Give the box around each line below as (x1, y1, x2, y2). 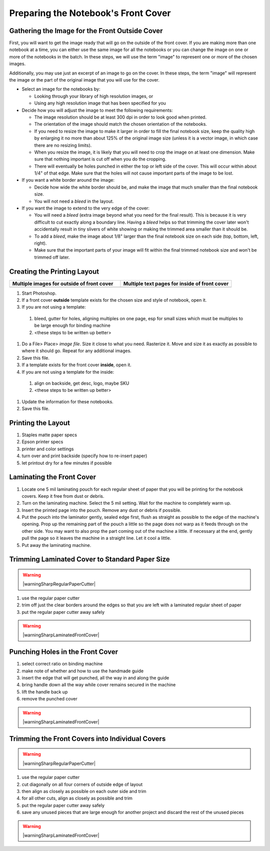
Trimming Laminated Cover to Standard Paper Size (9, 555, 170, 564)
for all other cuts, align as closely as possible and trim (21, 795, 132, 801)
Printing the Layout (9, 418, 70, 427)
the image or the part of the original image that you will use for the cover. (9, 77, 160, 83)
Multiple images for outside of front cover (12, 280, 113, 287)
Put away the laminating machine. (21, 542, 91, 548)
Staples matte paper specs (21, 432, 77, 438)
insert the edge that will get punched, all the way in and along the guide (21, 675, 169, 681)
